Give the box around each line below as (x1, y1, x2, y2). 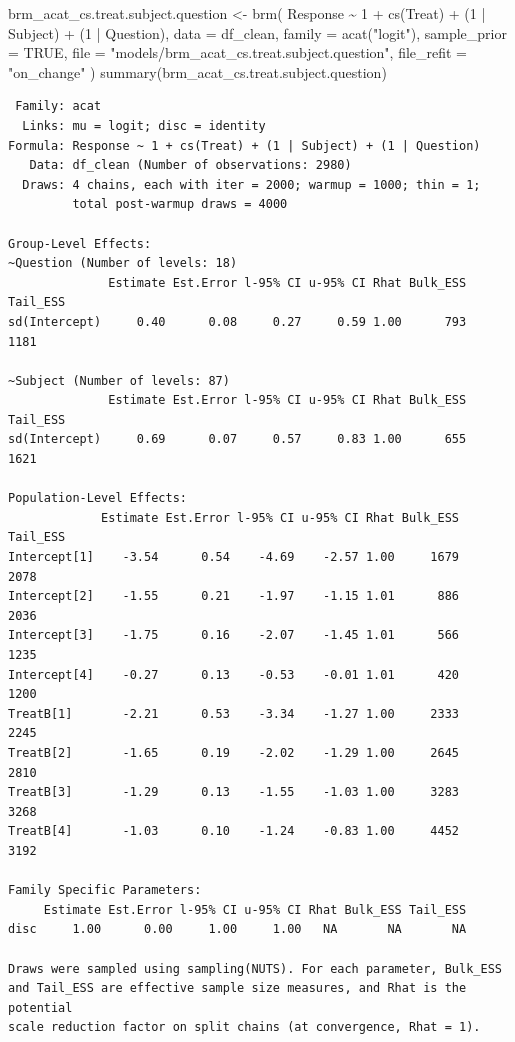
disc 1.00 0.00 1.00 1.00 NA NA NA (8, 922, 467, 937)
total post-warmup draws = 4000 (72, 197, 288, 212)
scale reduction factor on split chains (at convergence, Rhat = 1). (8, 1020, 481, 1035)
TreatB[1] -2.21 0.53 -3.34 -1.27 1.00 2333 (8, 706, 460, 721)
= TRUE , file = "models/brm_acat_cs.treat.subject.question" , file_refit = (8, 42, 468, 63)
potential (8, 1000, 73, 1015)
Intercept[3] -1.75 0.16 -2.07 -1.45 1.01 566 (8, 628, 460, 643)
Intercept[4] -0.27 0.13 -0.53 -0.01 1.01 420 (8, 667, 460, 682)
